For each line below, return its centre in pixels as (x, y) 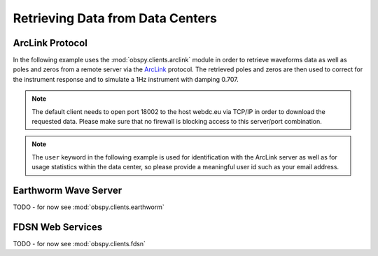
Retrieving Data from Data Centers (115, 18)
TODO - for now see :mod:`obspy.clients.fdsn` (79, 244)
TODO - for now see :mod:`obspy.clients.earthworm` (89, 207)
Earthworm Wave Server (68, 190)
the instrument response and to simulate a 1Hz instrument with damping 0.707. (126, 79)
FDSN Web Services (58, 227)
